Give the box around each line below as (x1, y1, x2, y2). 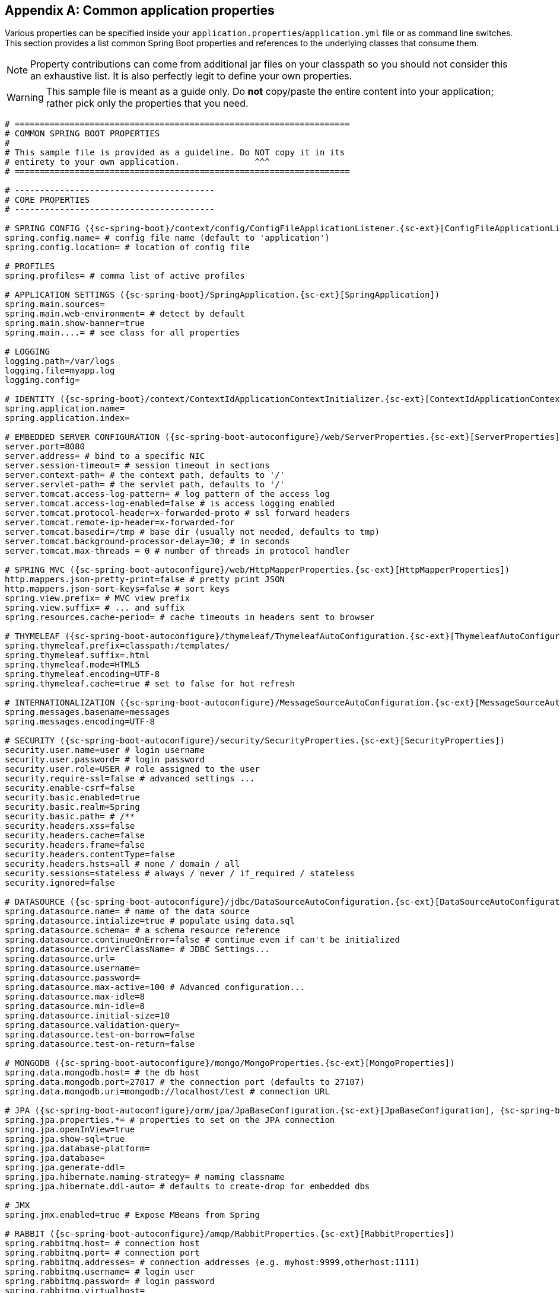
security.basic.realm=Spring (5, 802, 140, 812)
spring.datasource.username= (5, 963, 140, 973)
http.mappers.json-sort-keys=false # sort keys (5, 584, 230, 594)
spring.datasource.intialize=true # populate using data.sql (5, 916, 295, 926)
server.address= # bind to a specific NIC (5, 451, 205, 461)
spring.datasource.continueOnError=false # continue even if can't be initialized (5, 935, 400, 945)
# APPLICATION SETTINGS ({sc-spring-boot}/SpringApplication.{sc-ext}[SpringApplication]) (5, 290, 440, 300)
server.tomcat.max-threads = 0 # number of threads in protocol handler (5, 546, 350, 556)
